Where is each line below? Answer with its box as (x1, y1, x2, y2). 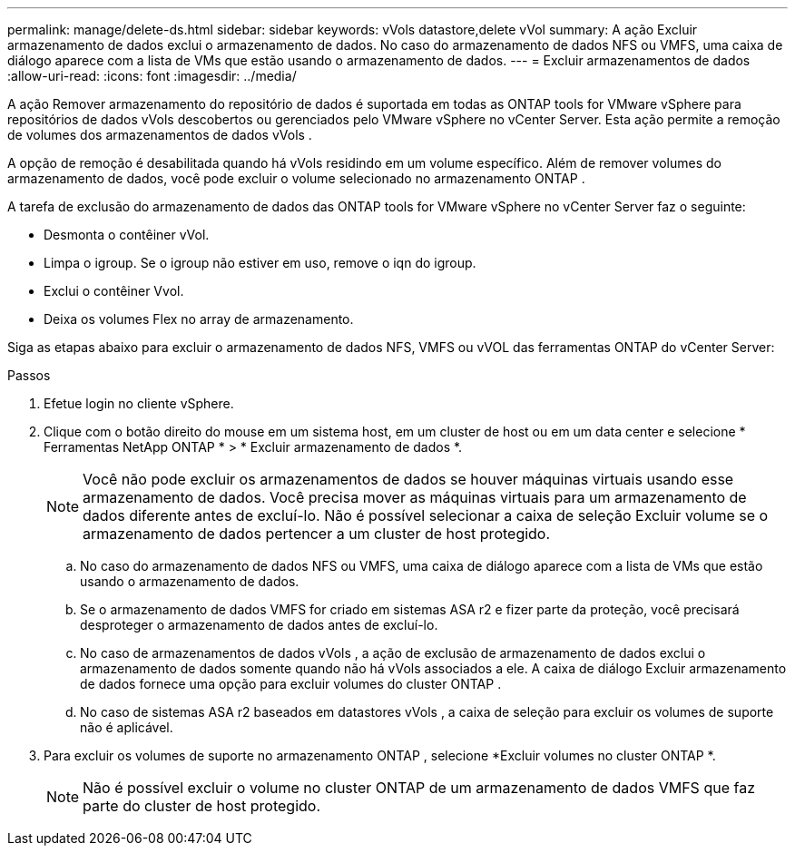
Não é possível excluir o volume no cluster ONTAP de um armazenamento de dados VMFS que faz (83, 779, 755, 797)
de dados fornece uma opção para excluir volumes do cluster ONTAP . (80, 676, 502, 691)
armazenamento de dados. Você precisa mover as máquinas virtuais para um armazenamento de (83, 488, 747, 506)
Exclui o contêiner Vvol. (44, 283, 184, 299)
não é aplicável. (80, 720, 173, 735)
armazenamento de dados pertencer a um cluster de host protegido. (83, 525, 551, 543)
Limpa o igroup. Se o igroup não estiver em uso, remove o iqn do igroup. (44, 255, 476, 270)
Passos (7, 368, 51, 383)
